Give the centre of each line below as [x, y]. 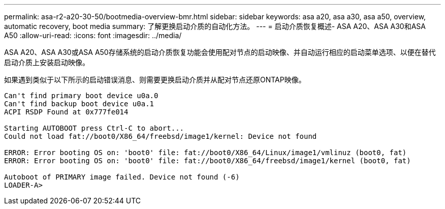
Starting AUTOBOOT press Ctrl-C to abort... [94, 128]
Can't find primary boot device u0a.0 [81, 96]
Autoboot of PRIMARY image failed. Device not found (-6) [122, 177]
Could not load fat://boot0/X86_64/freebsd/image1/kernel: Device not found [161, 136]
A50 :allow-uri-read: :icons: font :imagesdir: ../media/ [93, 35]
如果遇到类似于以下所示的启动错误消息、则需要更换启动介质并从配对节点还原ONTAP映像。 [155, 80]
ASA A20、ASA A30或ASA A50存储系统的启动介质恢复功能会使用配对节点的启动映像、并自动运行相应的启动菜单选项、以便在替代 [220, 52]
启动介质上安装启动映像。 [47, 62]
